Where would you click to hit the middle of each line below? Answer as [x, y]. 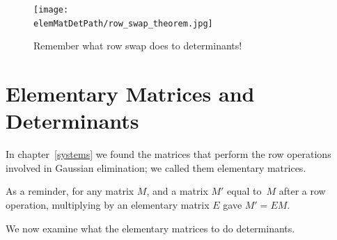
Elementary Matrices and [130, 94]
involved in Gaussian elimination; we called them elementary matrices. [156, 167]
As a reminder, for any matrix [70, 191]
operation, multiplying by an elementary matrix [108, 205]
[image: [51, 10]
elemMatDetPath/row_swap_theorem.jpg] [123, 23]
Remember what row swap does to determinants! [138, 46]
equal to [244, 191]
